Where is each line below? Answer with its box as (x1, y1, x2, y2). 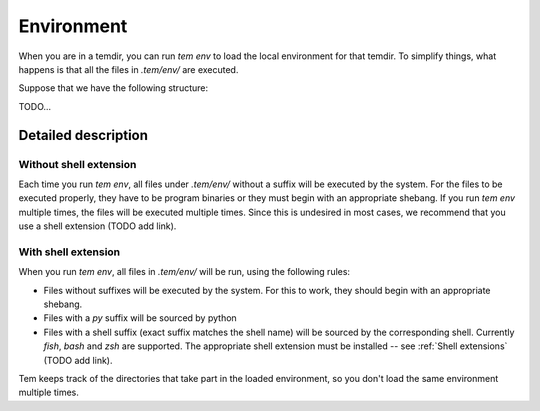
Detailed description (18, 126, 149, 144)
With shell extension (18, 245, 121, 259)
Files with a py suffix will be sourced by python (43, 312, 237, 324)
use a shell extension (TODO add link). (18, 220, 177, 232)
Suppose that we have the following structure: (18, 82, 209, 94)
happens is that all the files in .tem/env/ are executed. (18, 63, 239, 75)
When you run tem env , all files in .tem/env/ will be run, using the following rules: (18, 266, 350, 278)
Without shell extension (18, 157, 137, 171)
